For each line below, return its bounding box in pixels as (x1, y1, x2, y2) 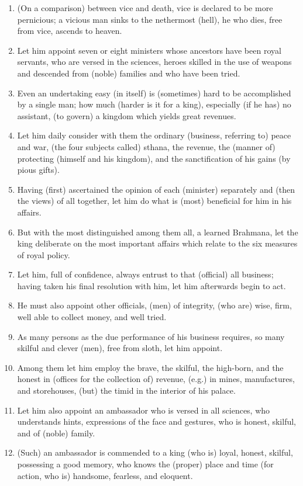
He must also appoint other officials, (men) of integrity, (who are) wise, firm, (17, 299, 292, 311)
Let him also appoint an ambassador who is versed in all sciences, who (17, 404, 270, 416)
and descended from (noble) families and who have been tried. (17, 67, 240, 79)
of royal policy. (17, 248, 70, 261)
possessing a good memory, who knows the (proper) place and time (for (17, 458, 274, 470)
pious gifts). (17, 164, 60, 176)
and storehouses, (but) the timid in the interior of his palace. (17, 384, 236, 397)
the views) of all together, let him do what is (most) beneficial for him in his (17, 195, 292, 207)
